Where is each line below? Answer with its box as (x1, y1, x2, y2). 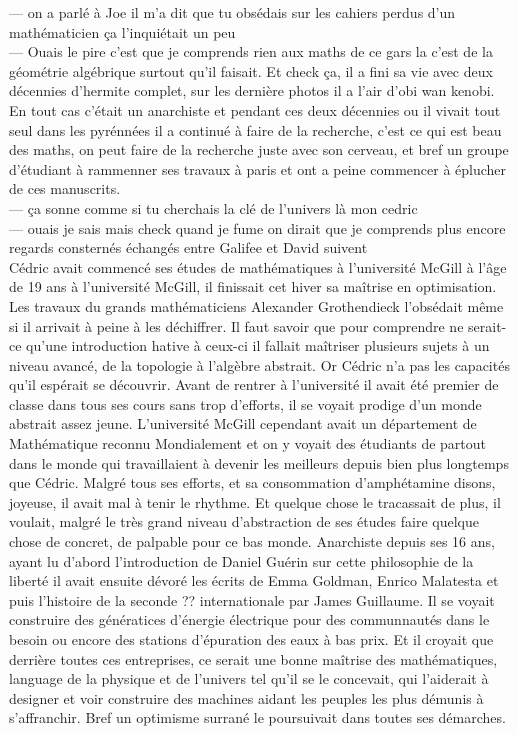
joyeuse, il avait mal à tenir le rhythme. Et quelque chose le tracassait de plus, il (9, 491, 501, 512)
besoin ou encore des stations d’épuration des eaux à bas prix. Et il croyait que (9, 629, 494, 649)
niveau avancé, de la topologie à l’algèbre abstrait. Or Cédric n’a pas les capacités (9, 354, 510, 375)
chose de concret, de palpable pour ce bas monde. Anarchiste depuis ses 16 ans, (9, 531, 495, 552)
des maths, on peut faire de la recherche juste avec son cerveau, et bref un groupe (9, 139, 509, 160)
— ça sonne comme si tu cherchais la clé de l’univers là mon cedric (9, 197, 418, 218)
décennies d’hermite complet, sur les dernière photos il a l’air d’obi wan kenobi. (9, 80, 495, 101)
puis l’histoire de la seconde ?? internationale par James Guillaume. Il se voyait (9, 589, 495, 610)
